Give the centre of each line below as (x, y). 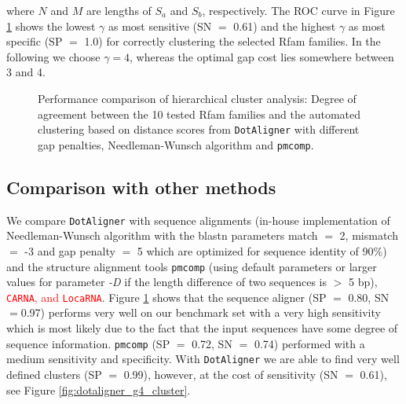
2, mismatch (369, 235)
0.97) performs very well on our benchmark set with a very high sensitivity (201, 312)
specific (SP (35, 41)
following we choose (53, 56)
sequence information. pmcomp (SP (88, 343)
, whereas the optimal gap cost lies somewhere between (262, 56)
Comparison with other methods (141, 187)
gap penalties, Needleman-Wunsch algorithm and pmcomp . (176, 144)
